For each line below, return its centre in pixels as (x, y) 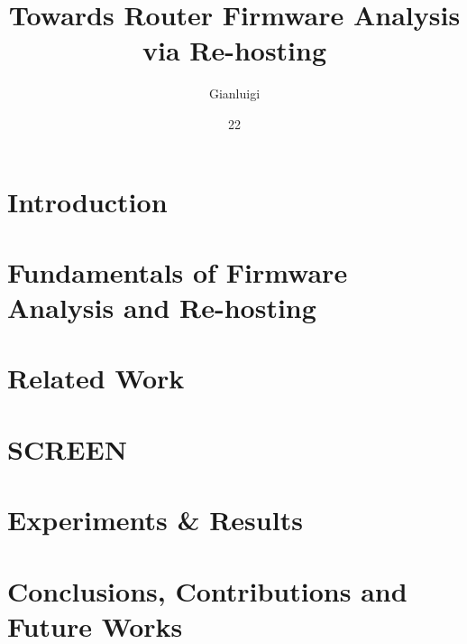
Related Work (96, 378)
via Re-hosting (234, 50)
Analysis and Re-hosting (162, 308)
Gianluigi (234, 93)
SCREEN (67, 448)
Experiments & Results (155, 520)
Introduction (87, 201)
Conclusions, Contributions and (207, 590)
